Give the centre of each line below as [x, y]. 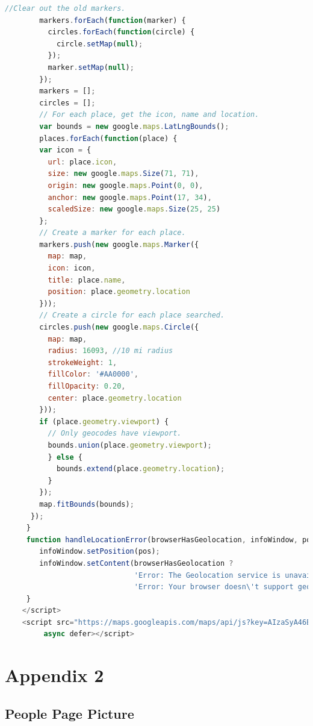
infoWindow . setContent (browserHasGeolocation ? [136, 563]
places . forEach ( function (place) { [108, 138]
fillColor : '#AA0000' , [93, 374]
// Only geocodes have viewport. [115, 433]
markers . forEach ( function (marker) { [113, 20]
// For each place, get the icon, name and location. [149, 115]
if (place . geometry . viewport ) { [104, 421]
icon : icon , [72, 268]
